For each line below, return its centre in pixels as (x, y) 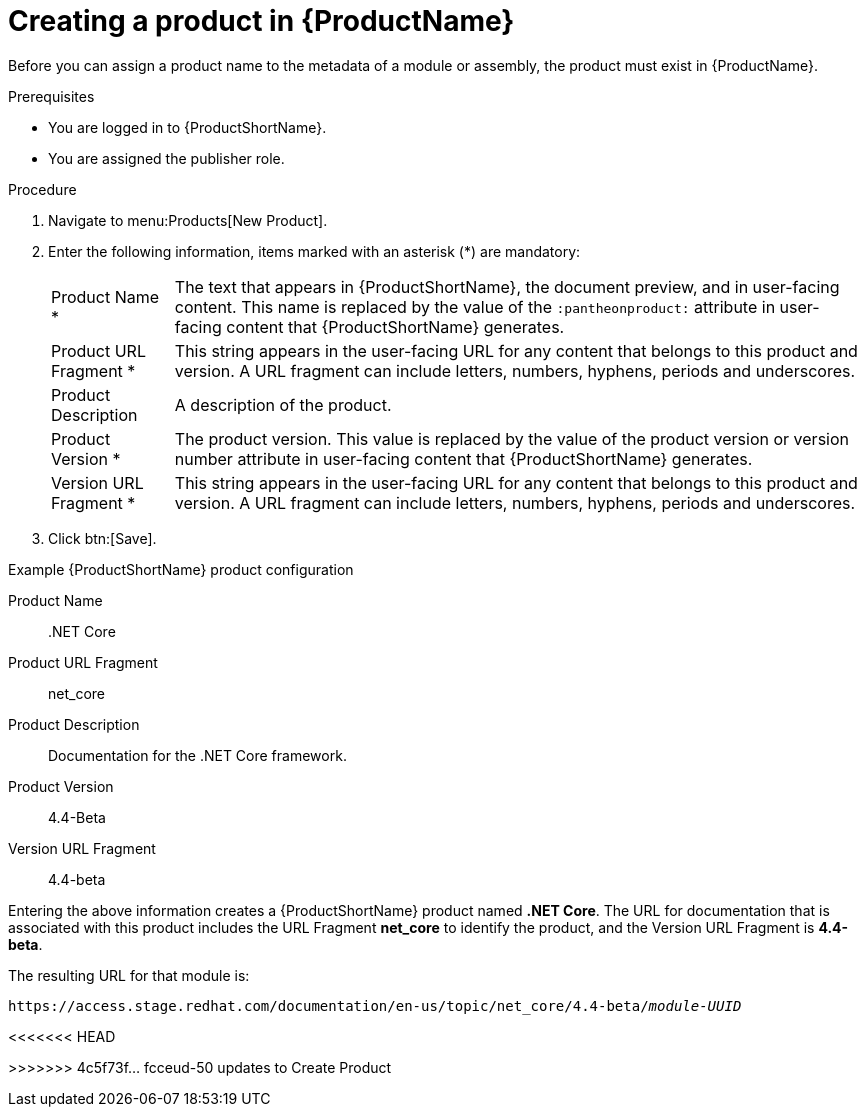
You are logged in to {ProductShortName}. (187, 127)
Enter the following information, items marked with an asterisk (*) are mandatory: (314, 251)
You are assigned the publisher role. (166, 158)
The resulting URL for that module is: (129, 975)
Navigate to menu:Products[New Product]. (188, 220)
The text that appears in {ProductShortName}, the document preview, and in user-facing (507, 286)
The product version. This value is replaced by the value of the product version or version (511, 438)
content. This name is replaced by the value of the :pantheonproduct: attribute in (475, 306)
